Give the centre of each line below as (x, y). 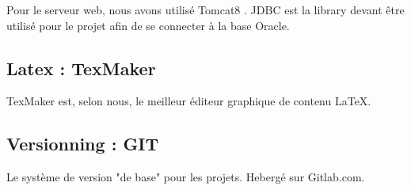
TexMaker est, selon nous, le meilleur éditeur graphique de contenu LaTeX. (189, 101)
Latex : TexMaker (81, 68)
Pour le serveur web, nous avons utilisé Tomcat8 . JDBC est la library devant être (205, 9)
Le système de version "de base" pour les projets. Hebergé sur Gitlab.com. (186, 177)
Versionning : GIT (83, 144)
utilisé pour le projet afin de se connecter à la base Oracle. (148, 25)
